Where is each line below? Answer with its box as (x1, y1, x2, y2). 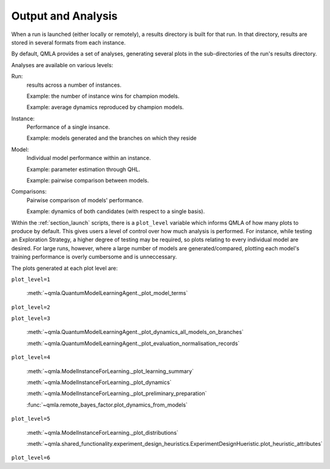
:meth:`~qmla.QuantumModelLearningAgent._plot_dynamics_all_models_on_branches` (26, 329, 244, 336)
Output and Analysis (11, 9, 118, 23)
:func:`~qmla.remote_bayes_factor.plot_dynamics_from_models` (26, 401, 188, 409)
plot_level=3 (11, 315, 51, 322)
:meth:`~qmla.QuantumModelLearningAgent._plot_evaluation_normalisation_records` (26, 340, 240, 347)
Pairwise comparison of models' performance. (26, 196, 144, 204)
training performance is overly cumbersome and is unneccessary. (11, 253, 177, 261)
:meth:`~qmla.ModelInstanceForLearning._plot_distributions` (26, 429, 178, 436)
